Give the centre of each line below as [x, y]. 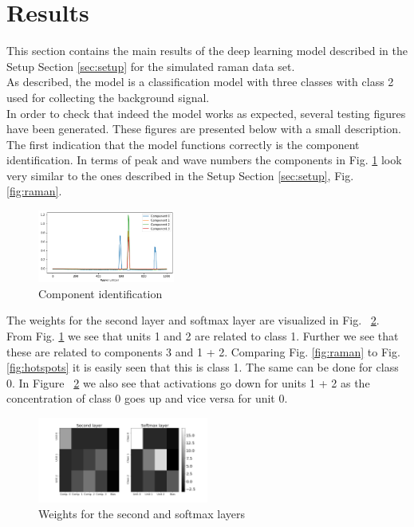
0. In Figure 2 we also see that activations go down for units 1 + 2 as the [188, 382]
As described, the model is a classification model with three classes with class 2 [200, 82]
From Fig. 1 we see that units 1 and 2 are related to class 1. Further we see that [203, 336]
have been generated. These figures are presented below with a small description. [204, 129]
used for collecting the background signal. [108, 97]
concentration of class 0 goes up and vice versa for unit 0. [147, 398]
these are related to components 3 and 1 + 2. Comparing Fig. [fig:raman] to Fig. [203, 351]
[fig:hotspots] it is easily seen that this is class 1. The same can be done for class [203, 367]
